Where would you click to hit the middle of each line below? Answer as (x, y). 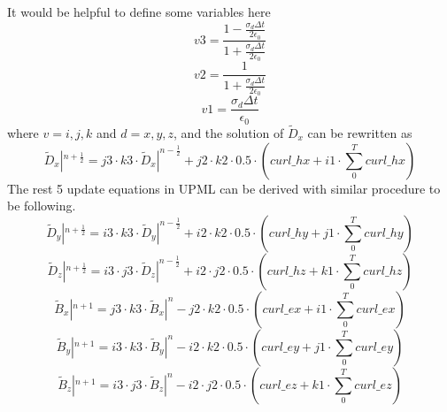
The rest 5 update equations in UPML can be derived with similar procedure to (224, 188)
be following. (42, 206)
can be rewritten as (360, 132)
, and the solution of (229, 132)
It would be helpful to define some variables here (139, 11)
